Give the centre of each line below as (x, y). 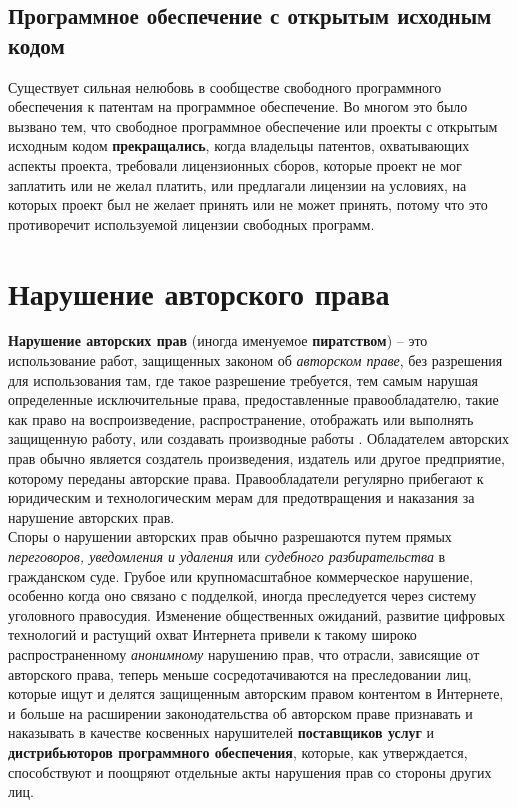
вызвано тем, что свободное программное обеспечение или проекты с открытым (253, 125)
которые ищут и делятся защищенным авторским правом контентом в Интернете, (256, 693)
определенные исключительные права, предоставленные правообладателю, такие (253, 399)
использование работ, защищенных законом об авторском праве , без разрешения (255, 360)
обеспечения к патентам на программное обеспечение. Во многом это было (238, 106)
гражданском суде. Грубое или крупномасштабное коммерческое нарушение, (241, 575)
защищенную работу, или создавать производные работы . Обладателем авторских (259, 438)
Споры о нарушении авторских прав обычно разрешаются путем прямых (230, 536)
